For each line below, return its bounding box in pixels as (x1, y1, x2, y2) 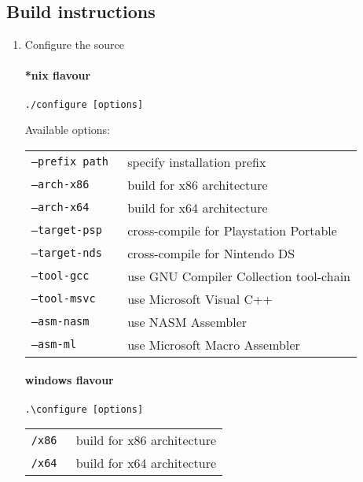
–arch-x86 (31, 178, 90, 191)
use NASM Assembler (127, 312, 247, 331)
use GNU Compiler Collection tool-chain (127, 266, 350, 285)
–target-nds (31, 247, 102, 260)
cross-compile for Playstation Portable (127, 221, 337, 239)
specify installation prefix (127, 152, 266, 171)
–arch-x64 (31, 201, 90, 214)
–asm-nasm (31, 315, 90, 328)
